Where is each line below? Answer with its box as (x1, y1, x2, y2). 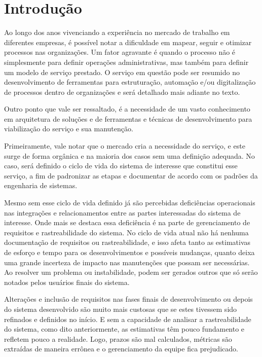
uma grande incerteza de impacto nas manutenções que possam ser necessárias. (4, 257, 250, 267)
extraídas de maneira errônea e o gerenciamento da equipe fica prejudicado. (4, 343, 238, 354)
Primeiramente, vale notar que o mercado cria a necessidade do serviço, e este (4, 140, 245, 151)
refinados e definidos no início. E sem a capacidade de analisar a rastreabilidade (4, 313, 251, 324)
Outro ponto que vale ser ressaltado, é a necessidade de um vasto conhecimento (4, 103, 250, 114)
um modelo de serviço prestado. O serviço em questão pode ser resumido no (4, 66, 240, 77)
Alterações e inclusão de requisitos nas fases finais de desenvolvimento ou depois (4, 294, 253, 304)
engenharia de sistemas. (4, 180, 78, 191)
